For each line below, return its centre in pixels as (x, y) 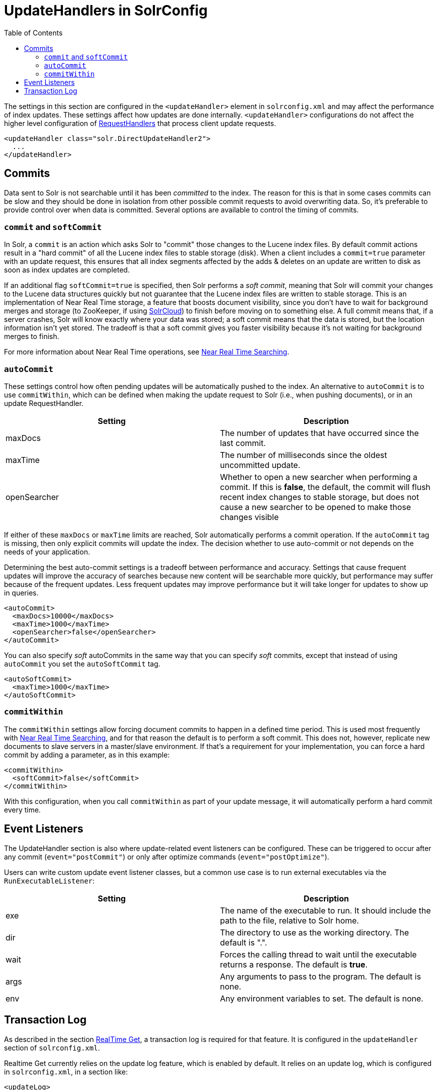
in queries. (21, 593)
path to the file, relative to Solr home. (289, 920)
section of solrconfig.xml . (52, 1047)
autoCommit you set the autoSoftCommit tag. (82, 664)
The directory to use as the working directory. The (314, 932)
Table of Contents (33, 32)
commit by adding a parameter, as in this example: (87, 754)
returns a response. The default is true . (294, 964)
